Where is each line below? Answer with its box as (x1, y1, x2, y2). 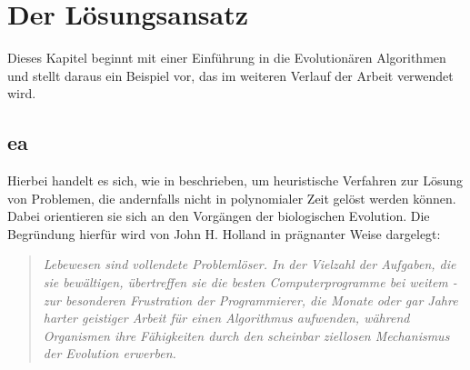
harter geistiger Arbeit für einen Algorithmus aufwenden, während (43, 308, 410, 327)
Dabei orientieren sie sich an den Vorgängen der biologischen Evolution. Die (7, 206, 430, 225)
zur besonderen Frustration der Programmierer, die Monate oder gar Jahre (43, 290, 458, 309)
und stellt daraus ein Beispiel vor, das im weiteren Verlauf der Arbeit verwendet (7, 65, 454, 85)
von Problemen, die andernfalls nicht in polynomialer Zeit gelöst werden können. (7, 188, 456, 207)
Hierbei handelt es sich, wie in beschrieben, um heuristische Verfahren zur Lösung (7, 171, 464, 190)
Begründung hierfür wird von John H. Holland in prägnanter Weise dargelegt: (7, 224, 441, 243)
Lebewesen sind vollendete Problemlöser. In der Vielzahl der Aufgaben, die (43, 255, 456, 274)
